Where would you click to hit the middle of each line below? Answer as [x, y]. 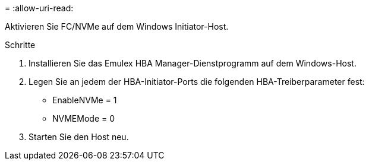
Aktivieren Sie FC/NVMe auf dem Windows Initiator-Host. [117, 26]
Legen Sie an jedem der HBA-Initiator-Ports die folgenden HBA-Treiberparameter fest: [197, 82]
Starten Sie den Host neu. [79, 137]
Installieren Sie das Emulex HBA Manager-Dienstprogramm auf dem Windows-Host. [193, 63]
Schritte [20, 45]
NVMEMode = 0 [84, 118]
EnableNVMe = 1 [85, 100]
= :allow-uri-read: [39, 8]
